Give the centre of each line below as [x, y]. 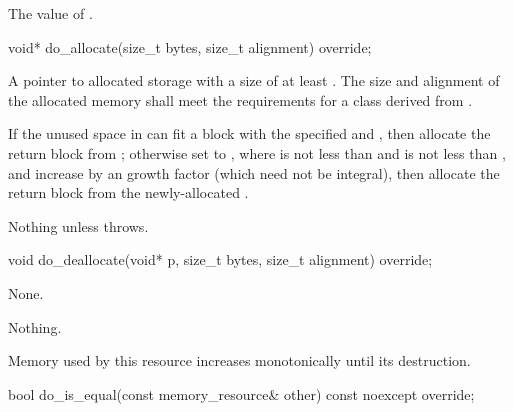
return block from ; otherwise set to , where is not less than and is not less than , [257, 152]
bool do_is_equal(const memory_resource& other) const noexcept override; [241, 393]
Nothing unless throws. [78, 225]
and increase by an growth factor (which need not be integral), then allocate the [254, 172]
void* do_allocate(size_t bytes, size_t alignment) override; [190, 46]
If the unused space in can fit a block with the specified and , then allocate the [249, 133]
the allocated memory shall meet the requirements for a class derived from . [240, 99]
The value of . [50, 13]
